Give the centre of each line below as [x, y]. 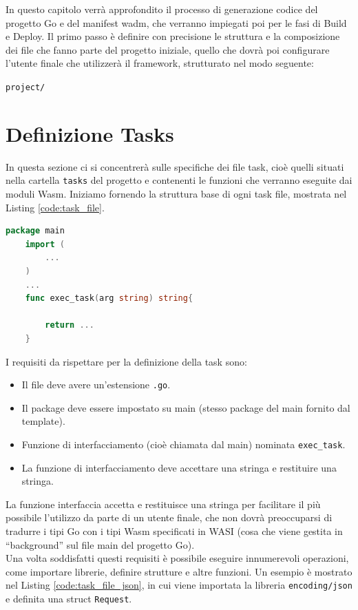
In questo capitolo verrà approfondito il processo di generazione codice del [162, 9]
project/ [25, 87]
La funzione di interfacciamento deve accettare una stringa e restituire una [179, 467]
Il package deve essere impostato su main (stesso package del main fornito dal [186, 407]
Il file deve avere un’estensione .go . [96, 385]
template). [43, 421]
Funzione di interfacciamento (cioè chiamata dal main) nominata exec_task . [183, 444]
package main [35, 231]
